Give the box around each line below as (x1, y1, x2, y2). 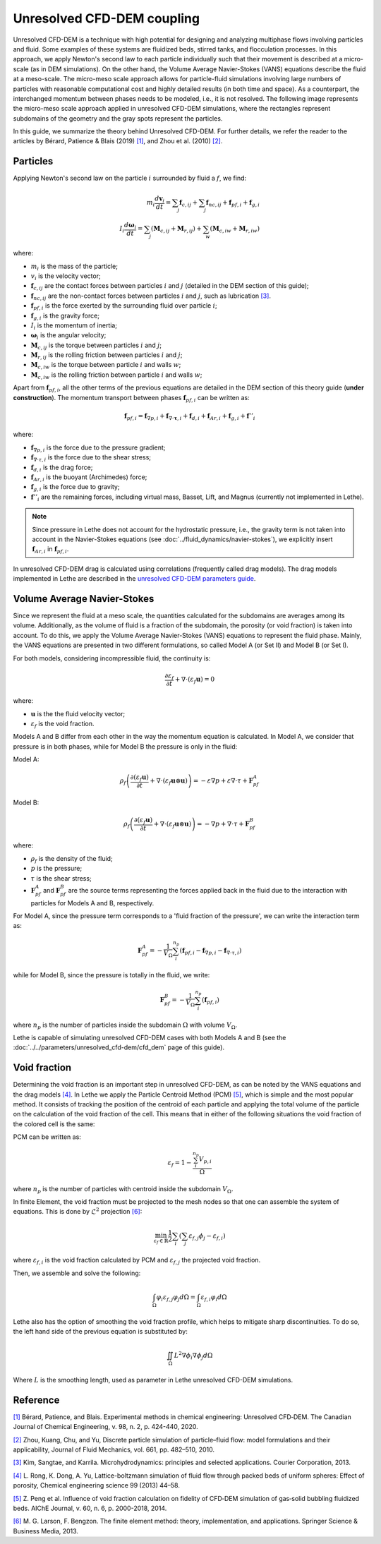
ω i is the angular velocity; (30, 331, 107, 342)
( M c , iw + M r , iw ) (210, 224, 260, 234)
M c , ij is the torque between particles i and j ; (30, 341, 162, 351)
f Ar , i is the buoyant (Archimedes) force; (30, 473, 147, 483)
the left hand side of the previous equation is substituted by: (13, 1327, 188, 1335)
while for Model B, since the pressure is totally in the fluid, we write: (13, 971, 210, 979)
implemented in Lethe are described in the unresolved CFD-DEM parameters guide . (13, 574, 256, 583)
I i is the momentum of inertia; (30, 321, 118, 331)
